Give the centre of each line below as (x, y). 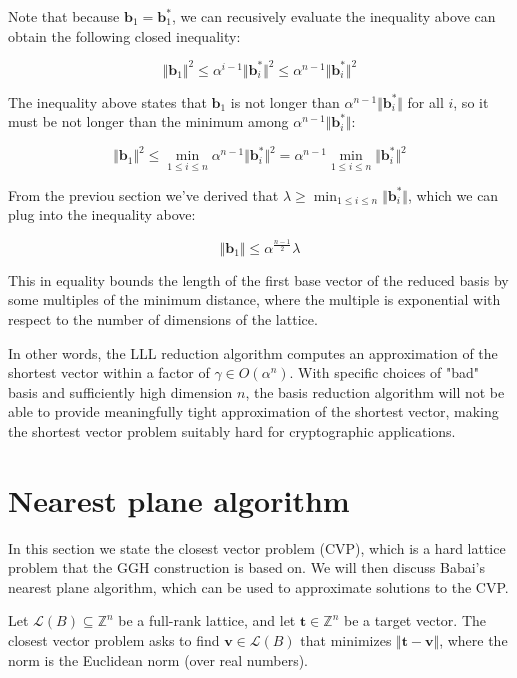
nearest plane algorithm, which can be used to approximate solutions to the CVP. (258, 586)
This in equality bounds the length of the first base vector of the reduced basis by (258, 279)
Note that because (64, 16)
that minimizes (346, 639)
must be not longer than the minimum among (148, 121)
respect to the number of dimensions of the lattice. (163, 318)
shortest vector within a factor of (109, 372)
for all (425, 101)
